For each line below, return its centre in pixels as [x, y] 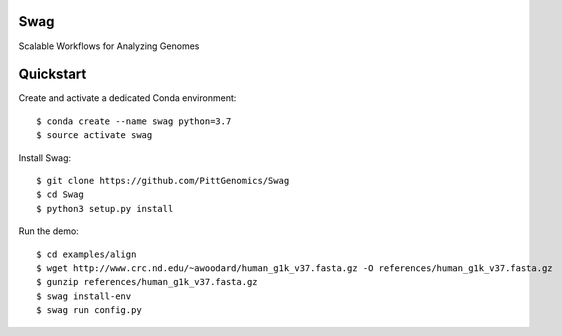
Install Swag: [45, 157]
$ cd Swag [60, 194]
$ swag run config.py [89, 310]
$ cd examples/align [86, 254]
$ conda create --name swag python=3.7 [134, 121]
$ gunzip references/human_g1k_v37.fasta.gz [147, 282]
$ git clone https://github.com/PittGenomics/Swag [163, 180]
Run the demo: [48, 231]
